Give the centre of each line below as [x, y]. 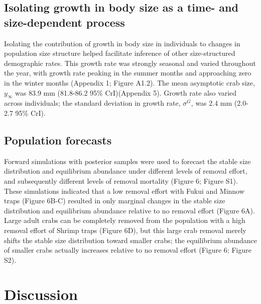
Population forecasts [58, 140]
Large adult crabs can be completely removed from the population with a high [125, 220]
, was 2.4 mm [212, 103]
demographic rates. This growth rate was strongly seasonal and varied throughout [130, 63]
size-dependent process [64, 22]
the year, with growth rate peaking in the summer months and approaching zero [128, 73]
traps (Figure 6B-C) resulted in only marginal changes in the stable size [115, 201]
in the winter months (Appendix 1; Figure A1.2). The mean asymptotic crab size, [129, 82]
